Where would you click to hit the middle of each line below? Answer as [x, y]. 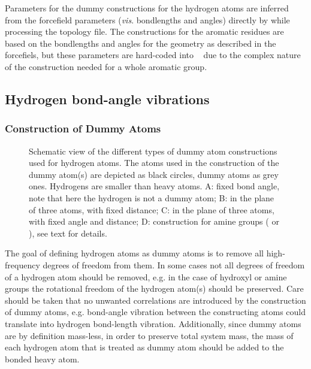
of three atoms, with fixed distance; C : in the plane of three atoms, [152, 209]
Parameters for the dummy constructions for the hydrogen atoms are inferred [147, 8]
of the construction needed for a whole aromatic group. [106, 67]
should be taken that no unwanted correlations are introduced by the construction [155, 300]
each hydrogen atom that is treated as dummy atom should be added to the [144, 347]
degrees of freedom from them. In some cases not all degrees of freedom [174, 264]
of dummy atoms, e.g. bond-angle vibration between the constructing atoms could [155, 312]
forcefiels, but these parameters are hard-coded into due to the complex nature [153, 55]
